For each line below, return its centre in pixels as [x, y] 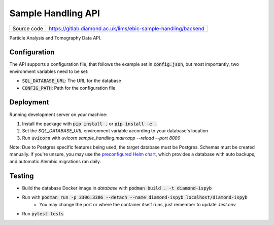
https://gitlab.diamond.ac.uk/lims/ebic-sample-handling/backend [127, 28]
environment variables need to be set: [49, 71]
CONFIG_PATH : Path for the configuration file [69, 88]
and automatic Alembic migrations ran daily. [55, 161]
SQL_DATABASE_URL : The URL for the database [72, 81]
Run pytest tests [43, 213]
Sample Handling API [55, 13]
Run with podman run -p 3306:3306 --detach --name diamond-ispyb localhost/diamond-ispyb [135, 197]
